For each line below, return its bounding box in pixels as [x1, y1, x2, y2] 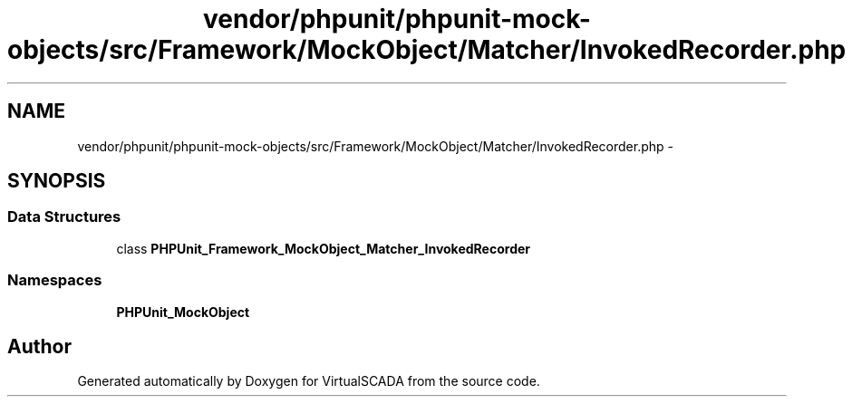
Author [7, 334, 72, 358]
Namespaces [7, 271, 102, 290]
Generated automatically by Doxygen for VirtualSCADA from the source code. [77, 373, 540, 390]
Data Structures [7, 207, 121, 226]
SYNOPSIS [7, 169, 106, 193]
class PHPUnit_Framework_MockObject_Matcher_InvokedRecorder [116, 240, 531, 256]
